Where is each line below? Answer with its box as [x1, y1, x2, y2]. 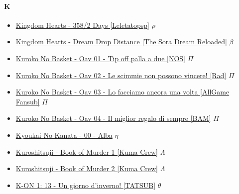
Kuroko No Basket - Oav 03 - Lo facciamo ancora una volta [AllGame [15, 87, 230, 97]
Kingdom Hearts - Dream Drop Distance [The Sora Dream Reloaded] [15, 36, 227, 47]
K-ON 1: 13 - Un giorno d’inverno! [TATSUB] [15, 180, 156, 190]
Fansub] [15, 96, 40, 106]
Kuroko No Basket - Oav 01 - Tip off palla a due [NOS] [15, 53, 185, 63]
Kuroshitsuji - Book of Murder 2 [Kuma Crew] [15, 163, 158, 174]
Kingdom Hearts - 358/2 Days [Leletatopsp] [15, 19, 149, 30]
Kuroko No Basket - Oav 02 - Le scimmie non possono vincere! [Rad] [15, 70, 227, 80]
